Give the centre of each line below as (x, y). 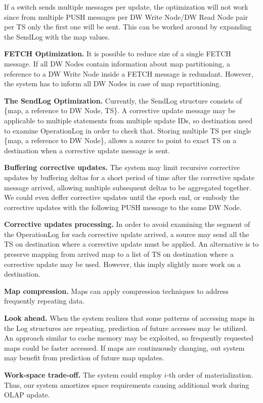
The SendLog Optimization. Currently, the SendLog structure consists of (123, 100)
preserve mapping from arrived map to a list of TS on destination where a (119, 254)
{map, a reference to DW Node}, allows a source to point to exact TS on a (120, 140)
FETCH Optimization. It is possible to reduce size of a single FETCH (118, 54)
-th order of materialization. (210, 375)
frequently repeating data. (45, 301)
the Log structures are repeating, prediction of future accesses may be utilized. (126, 328)
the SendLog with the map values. (57, 36)
